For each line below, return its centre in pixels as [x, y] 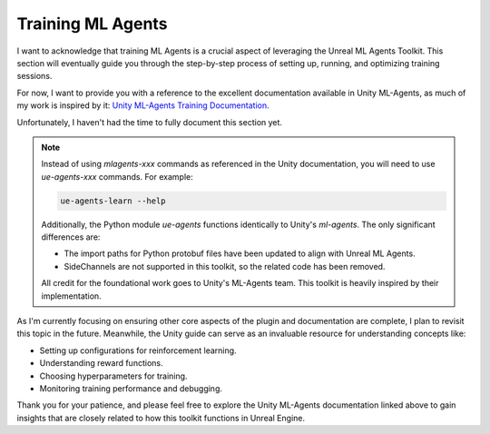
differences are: [71, 237]
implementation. [71, 296]
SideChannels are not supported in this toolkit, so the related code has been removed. [225, 266]
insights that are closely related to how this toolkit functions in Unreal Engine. [161, 418]
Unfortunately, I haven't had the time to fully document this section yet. [150, 122]
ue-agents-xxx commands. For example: [118, 176]
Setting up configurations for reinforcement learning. [138, 350]
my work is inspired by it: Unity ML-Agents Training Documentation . [143, 105]
